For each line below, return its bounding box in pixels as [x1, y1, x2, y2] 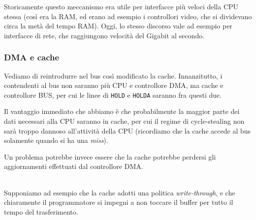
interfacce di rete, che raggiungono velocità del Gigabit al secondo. [4, 30, 205, 40]
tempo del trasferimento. [4, 206, 78, 217]
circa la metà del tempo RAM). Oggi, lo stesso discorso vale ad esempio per [4, 21, 232, 31]
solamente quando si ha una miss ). [4, 135, 108, 145]
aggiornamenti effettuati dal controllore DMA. [4, 161, 143, 171]
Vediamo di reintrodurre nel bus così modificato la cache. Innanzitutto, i [4, 70, 223, 81]
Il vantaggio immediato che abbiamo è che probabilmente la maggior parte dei [4, 106, 240, 116]
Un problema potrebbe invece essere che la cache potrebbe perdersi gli [4, 151, 216, 162]
